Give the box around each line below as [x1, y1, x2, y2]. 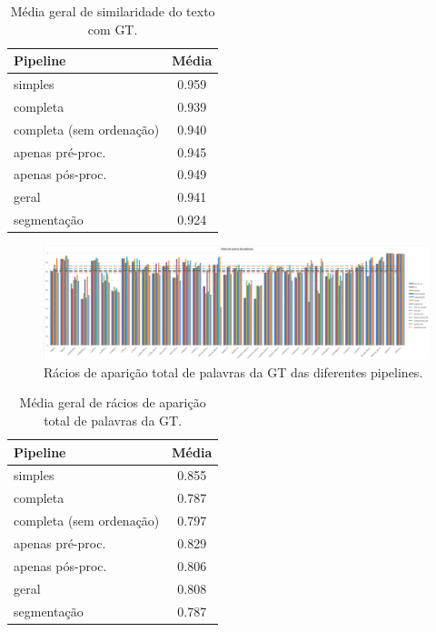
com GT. [87, 19, 138, 38]
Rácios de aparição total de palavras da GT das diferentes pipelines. [44, 362, 423, 381]
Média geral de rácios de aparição [19, 393, 206, 412]
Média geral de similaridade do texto [10, 2, 215, 20]
